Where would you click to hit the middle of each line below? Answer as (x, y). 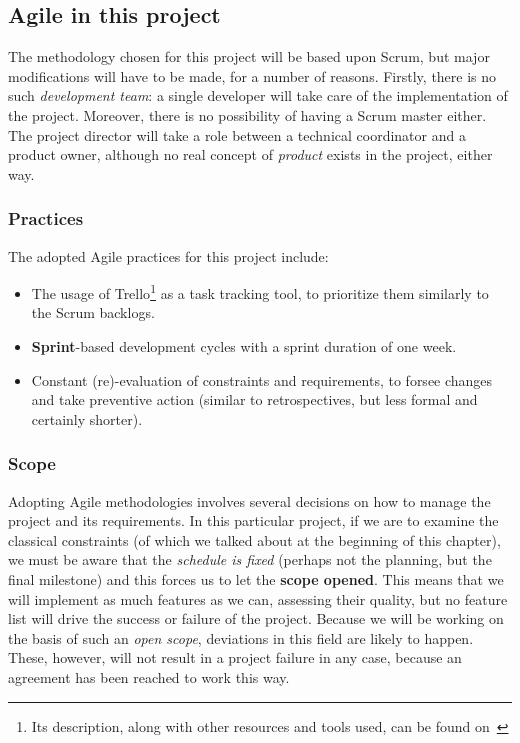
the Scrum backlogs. (93, 312)
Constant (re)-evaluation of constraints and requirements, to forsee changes (262, 379)
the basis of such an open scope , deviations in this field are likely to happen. (241, 637)
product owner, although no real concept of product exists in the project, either (250, 154)
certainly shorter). (87, 418)
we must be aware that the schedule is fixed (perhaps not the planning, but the (250, 559)
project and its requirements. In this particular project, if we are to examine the (253, 520)
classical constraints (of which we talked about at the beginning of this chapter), (254, 539)
